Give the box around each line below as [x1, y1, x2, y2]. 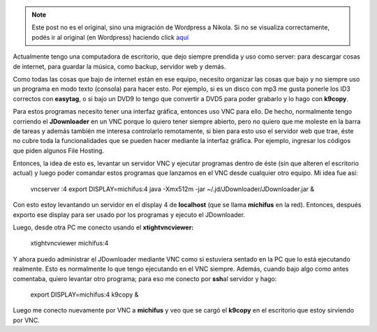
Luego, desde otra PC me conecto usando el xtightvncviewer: [13, 223, 194, 232]
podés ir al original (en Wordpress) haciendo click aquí [31, 33, 188, 41]
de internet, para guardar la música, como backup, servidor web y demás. [13, 62, 226, 70]
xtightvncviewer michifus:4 [30, 239, 109, 248]
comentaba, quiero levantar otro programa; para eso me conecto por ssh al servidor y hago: [13, 274, 277, 282]
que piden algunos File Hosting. [13, 146, 105, 155]
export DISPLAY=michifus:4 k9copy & [30, 290, 139, 299]
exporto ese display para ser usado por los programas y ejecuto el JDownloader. [13, 210, 246, 219]
